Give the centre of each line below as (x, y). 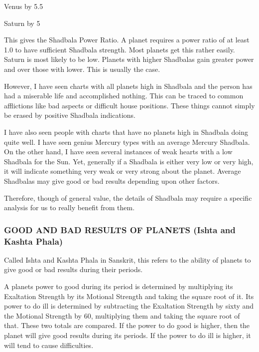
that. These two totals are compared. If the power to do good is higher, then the (127, 325)
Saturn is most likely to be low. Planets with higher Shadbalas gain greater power (129, 59)
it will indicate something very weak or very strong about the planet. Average (123, 171)
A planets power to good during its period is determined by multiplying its (119, 286)
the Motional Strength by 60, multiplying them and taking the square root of (122, 315)
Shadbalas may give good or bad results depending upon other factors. (112, 180)
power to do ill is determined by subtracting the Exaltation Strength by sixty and (129, 306)
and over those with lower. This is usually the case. (82, 69)
